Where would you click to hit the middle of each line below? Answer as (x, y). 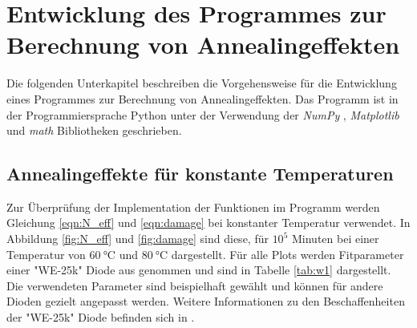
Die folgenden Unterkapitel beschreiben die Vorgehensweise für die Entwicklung (202, 83)
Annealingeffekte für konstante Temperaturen (200, 174)
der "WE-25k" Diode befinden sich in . (101, 317)
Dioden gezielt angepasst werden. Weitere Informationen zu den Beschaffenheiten (206, 301)
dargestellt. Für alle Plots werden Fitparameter (287, 254)
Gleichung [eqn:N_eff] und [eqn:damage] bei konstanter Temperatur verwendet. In (208, 223)
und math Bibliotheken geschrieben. (94, 130)
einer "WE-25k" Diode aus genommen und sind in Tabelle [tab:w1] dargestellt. (199, 270)
